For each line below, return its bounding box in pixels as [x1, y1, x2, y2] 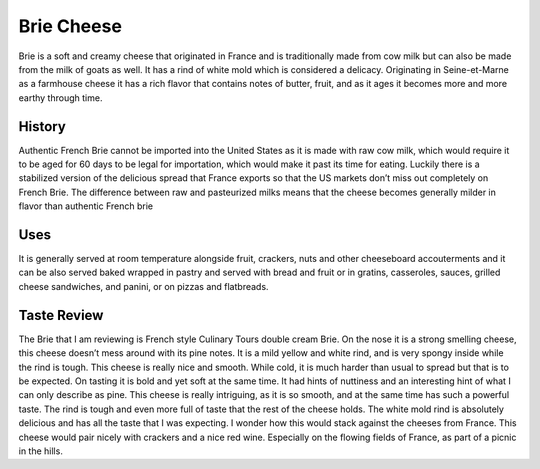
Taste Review [18, 306, 104, 324]
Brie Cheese [18, 15, 122, 37]
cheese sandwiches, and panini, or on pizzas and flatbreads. [18, 280, 269, 292]
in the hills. [18, 445, 64, 457]
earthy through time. [18, 91, 103, 104]
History [18, 118, 67, 135]
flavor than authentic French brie [18, 200, 154, 212]
